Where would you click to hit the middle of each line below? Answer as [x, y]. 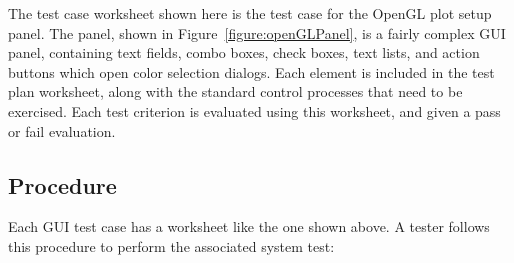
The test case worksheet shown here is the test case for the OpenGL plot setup [250, 13]
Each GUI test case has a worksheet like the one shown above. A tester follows [249, 226]
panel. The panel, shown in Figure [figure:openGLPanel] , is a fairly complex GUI [257, 32]
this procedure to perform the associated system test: [171, 245]
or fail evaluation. [62, 130]
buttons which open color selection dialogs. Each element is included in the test [251, 71]
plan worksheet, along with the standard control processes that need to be [235, 91]
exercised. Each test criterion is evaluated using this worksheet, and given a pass [254, 110]
